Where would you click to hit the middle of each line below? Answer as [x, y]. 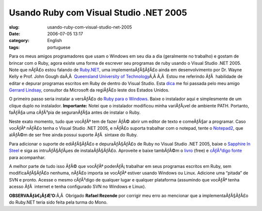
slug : [14, 27]
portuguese [59, 47]
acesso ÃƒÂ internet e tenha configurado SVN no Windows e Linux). [78, 187]
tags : [14, 47]
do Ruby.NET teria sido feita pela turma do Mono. [58, 202]
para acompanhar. [27, 157]
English [55, 41]
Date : [15, 33]
